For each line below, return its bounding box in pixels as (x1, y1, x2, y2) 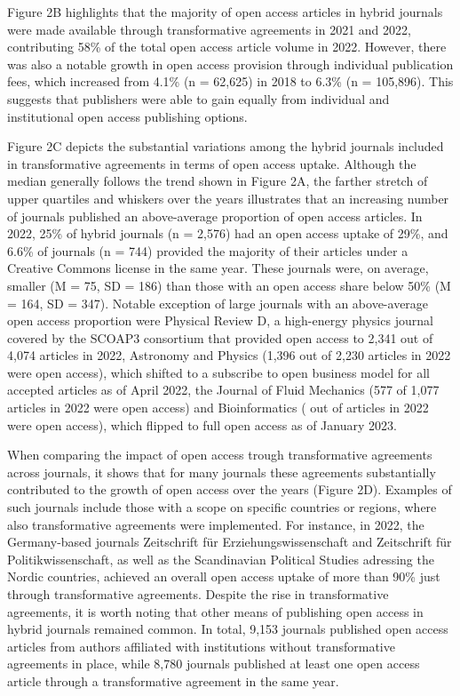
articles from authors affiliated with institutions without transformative (7, 636, 395, 655)
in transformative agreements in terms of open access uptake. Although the (7, 154, 416, 172)
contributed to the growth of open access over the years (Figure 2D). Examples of (7, 480, 452, 499)
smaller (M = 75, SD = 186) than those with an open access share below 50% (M (7, 276, 451, 294)
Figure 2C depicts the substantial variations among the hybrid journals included (7, 137, 444, 156)
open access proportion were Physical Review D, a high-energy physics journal (7, 311, 433, 330)
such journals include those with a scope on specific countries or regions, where (7, 498, 437, 516)
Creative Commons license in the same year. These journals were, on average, (7, 259, 429, 277)
